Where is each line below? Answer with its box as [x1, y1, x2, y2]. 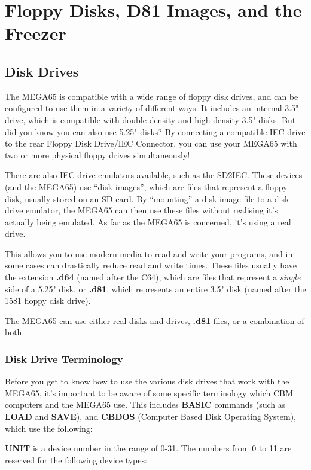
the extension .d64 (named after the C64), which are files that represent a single [5, 271, 301, 283]
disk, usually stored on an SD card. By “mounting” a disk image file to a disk [5, 192, 289, 205]
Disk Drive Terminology [5, 351, 123, 366]
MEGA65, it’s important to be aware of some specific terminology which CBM [5, 386, 293, 399]
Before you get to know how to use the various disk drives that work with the [5, 375, 289, 387]
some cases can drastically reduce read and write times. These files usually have [5, 259, 297, 271]
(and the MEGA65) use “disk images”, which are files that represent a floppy [5, 180, 288, 193]
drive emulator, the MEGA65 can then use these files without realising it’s [5, 204, 278, 216]
